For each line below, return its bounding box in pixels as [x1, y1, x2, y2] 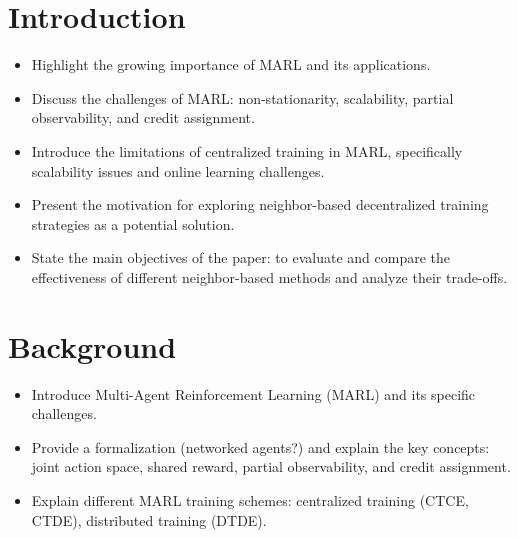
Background [8, 325, 177, 366]
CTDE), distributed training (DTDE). [31, 509, 267, 530]
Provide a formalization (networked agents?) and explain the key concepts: [31, 436, 490, 457]
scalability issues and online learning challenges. [31, 160, 325, 181]
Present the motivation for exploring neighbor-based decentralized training [31, 194, 489, 215]
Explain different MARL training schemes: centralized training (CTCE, [31, 489, 469, 510]
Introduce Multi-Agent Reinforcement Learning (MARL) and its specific [31, 383, 476, 404]
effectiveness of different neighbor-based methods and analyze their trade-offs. [31, 266, 508, 287]
